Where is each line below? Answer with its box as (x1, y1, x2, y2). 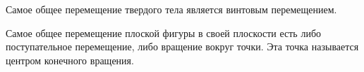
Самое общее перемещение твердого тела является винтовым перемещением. (6, 2, 337, 16)
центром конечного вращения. (6, 52, 134, 67)
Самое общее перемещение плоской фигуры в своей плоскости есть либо (6, 25, 322, 40)
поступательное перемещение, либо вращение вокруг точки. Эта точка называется (6, 39, 359, 54)
